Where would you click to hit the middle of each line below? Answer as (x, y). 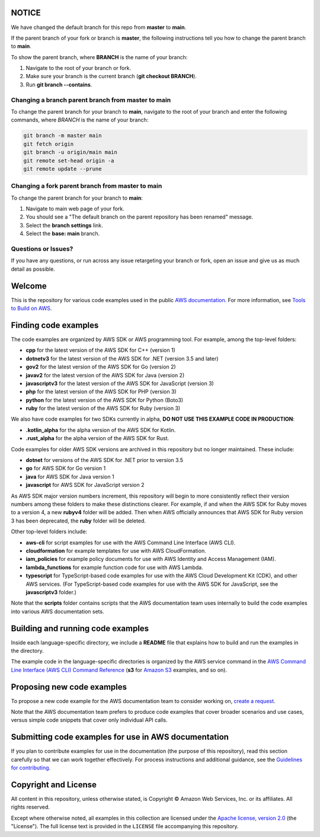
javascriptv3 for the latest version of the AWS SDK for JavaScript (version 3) (120, 383)
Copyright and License (54, 785)
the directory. (27, 650)
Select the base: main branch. (63, 233)
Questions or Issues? (42, 249)
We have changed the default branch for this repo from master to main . (99, 27)
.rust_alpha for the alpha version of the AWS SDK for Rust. (97, 438)
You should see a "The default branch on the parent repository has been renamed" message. (140, 217)
